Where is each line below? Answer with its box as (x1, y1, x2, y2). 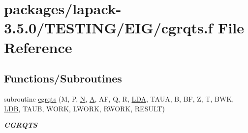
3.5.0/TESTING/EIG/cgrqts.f (4, 18, 213, 38)
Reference (4, 37, 72, 57)
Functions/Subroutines (4, 71, 122, 86)
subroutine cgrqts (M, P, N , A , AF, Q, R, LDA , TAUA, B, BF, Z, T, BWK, (4, 93, 234, 104)
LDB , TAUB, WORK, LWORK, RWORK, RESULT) (4, 103, 165, 113)
